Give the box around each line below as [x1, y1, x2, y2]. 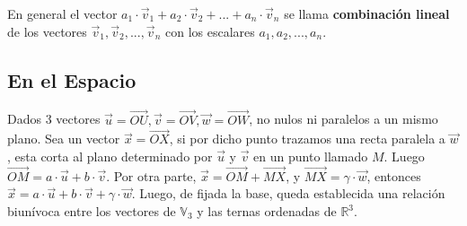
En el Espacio [7, 65, 137, 93]
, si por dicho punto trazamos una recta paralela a [169, 129, 445, 148]
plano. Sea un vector [7, 129, 120, 148]
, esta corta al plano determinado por [7, 147, 213, 166]
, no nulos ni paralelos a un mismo [249, 109, 438, 128]
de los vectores [7, 22, 87, 40]
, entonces [366, 166, 421, 185]
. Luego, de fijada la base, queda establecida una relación [131, 184, 445, 203]
